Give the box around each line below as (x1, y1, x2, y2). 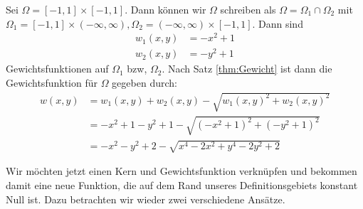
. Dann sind (252, 16, 303, 31)
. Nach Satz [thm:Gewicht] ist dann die (162, 61, 332, 76)
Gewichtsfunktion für (6, 75, 98, 90)
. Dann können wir (125, 2, 206, 16)
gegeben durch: (112, 75, 177, 90)
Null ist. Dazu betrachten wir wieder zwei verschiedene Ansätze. (6, 191, 285, 206)
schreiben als (220, 2, 276, 16)
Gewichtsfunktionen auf (6, 61, 109, 76)
